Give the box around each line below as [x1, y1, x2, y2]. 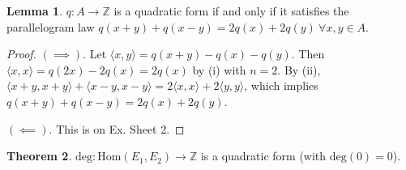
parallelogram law [6, 18, 95, 35]
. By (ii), [277, 61, 321, 78]
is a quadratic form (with [200, 147, 327, 164]
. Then [291, 45, 325, 62]
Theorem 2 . [6, 147, 72, 164]
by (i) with [192, 61, 246, 78]
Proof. [6, 45, 36, 62]
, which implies [244, 77, 318, 94]
